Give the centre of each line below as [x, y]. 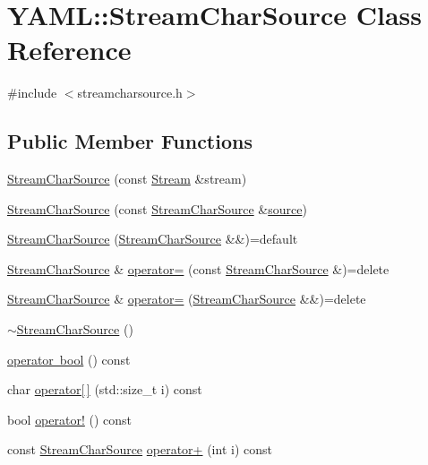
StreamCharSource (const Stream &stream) [127, 179]
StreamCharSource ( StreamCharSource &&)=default [153, 239]
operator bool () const [69, 359]
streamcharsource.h [130, 93]
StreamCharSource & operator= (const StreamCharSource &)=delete [198, 268]
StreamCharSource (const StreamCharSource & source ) [157, 208]
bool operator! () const [70, 419]
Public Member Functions [130, 141]
